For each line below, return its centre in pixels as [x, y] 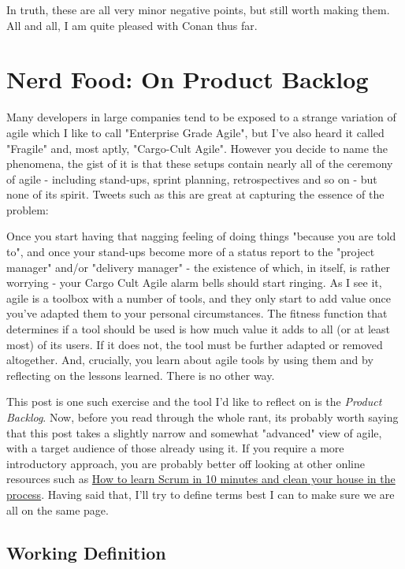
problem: [28, 209]
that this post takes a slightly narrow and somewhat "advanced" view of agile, [194, 432]
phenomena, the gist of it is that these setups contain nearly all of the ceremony [200, 164]
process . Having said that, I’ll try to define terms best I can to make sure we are [201, 494]
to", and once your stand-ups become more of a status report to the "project [191, 252]
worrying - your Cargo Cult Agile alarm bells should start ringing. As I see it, [194, 283]
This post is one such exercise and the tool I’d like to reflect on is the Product [194, 402]
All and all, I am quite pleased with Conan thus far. [132, 25]
